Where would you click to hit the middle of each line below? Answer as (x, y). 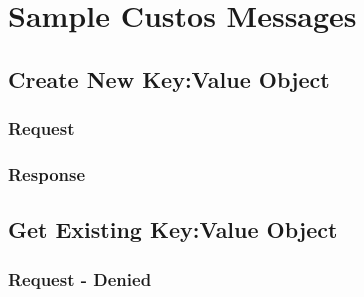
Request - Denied (80, 278)
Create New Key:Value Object (169, 78)
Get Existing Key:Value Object (173, 229)
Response (47, 173)
